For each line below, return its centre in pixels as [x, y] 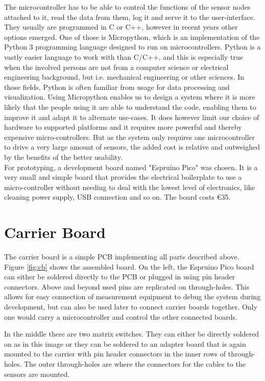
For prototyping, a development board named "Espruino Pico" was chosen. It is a [131, 167]
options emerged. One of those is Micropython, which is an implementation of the [132, 37]
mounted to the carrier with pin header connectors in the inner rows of [115, 354]
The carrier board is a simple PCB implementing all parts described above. [122, 256]
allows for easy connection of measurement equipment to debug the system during [132, 296]
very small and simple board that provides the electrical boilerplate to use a [123, 177]
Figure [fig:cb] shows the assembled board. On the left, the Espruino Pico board [129, 266]
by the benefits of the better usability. [63, 157]
